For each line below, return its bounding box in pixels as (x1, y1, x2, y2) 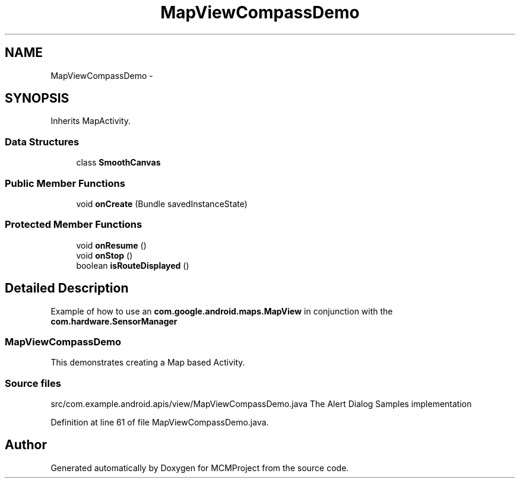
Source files (5, 377, 61, 389)
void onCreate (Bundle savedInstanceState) (76, 198, 248, 209)
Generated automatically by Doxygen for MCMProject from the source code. (50, 462, 349, 473)
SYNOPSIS (5, 91, 69, 106)
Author (5, 437, 47, 453)
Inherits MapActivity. (50, 116, 131, 126)
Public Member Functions (5, 177, 125, 189)
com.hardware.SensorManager (50, 316, 177, 326)
